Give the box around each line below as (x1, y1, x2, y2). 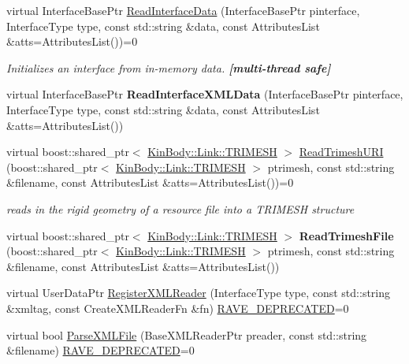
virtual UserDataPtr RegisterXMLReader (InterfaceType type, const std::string (6, 284, 391, 301)
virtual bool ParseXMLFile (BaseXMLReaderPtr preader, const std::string (6, 326, 367, 343)
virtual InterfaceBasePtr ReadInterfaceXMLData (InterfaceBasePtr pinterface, (6, 86, 403, 102)
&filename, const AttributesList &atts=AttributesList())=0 (6, 174, 294, 191)
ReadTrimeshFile (299, 227, 394, 243)
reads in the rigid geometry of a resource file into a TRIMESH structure (6, 200, 355, 217)
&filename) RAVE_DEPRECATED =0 (6, 342, 195, 358)
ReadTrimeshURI (299, 143, 384, 160)
